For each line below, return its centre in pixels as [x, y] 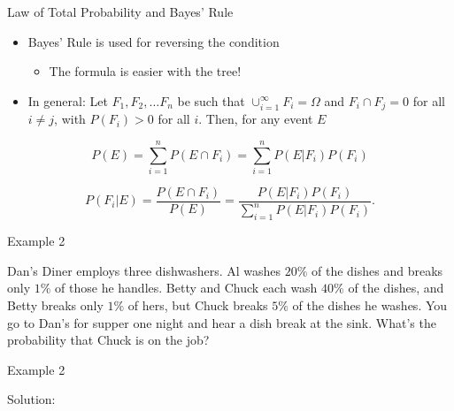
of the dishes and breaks [377, 270]
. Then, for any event [256, 119]
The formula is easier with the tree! [145, 71]
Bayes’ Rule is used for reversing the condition [154, 41]
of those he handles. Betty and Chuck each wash [186, 288]
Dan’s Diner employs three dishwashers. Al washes [144, 270]
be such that [211, 100]
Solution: [31, 399]
